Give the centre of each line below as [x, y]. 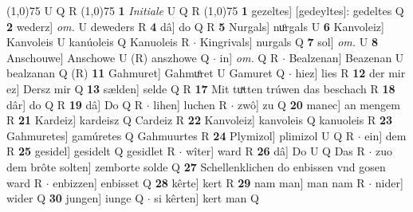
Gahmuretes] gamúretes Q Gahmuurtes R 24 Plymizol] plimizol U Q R [181, 135]
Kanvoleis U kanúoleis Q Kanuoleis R [98, 42]
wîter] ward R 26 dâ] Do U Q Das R [275, 151]
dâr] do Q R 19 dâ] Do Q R [75, 104]
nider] [389, 182]
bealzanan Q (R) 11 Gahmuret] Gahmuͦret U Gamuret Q [146, 73]
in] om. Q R [249, 57]
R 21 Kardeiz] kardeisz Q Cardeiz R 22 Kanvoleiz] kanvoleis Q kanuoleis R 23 [200, 120]
